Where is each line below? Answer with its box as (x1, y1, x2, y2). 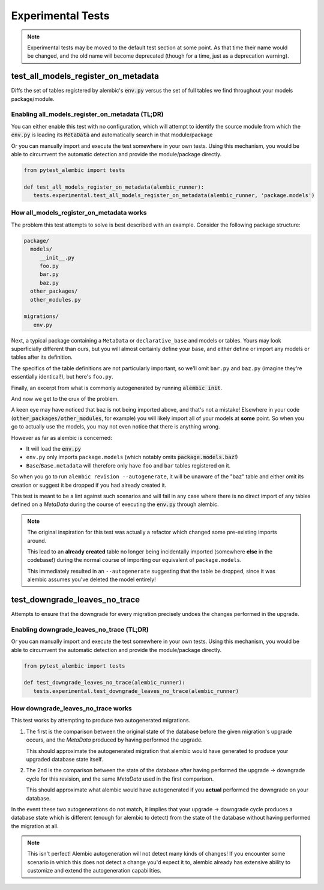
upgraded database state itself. (26, 755, 103, 763)
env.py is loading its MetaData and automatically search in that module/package (11, 131, 213, 138)
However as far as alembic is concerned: (11, 434, 112, 441)
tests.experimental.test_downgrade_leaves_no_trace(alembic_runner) (33, 687, 239, 694)
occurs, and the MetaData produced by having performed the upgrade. (26, 736, 203, 743)
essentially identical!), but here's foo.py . (11, 373, 113, 380)
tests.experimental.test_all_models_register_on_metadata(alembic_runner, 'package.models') (33, 192, 315, 199)
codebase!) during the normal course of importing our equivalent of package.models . (27, 556, 242, 564)
